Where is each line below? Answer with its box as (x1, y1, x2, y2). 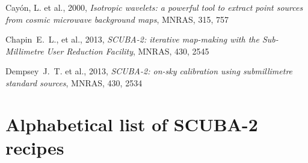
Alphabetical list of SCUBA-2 (5, 111, 258, 136)
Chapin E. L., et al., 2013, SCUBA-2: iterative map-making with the (5, 33, 259, 46)
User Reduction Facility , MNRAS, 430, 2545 (46, 44, 209, 57)
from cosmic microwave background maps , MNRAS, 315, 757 (5, 13, 229, 25)
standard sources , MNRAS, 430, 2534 (5, 76, 143, 89)
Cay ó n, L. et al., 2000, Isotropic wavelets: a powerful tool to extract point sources (5, 1, 303, 13)
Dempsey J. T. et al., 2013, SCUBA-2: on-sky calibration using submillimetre (5, 65, 293, 77)
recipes (5, 135, 64, 159)
